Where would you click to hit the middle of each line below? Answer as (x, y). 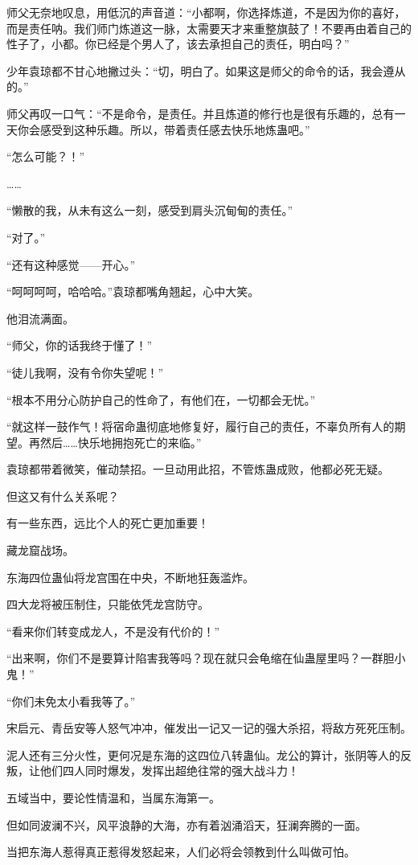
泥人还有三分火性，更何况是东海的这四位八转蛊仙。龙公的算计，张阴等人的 (203, 754)
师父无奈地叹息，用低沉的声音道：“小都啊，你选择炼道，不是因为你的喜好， (206, 12)
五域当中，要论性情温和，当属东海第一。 (113, 797)
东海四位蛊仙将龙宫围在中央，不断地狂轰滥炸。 (130, 577)
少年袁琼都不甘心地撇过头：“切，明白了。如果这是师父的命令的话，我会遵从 (206, 70)
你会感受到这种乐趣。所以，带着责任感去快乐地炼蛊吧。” (164, 129)
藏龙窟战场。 (40, 550)
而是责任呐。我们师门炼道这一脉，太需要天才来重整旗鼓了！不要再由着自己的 (209, 28)
